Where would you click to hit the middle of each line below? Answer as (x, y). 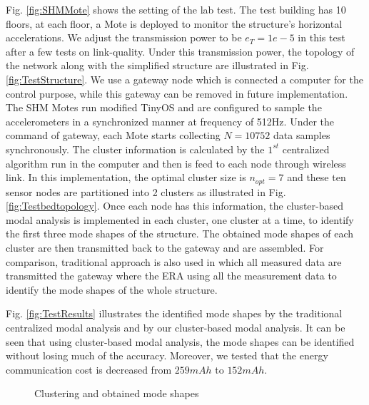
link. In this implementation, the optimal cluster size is (126, 177)
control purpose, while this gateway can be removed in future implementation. (177, 93)
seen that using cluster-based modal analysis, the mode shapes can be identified (180, 341)
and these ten (317, 177)
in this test (322, 37)
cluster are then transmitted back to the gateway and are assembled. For (165, 247)
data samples (302, 135)
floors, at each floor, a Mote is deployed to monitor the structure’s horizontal (174, 23)
